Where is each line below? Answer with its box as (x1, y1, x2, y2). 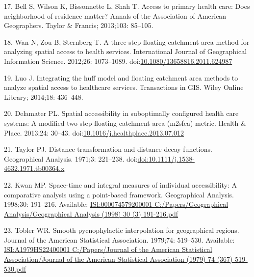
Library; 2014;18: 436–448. (4, 91, 83, 102)
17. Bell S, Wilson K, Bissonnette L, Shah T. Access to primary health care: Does (4, 1, 250, 11)
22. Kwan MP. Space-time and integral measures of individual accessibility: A (4, 179, 237, 190)
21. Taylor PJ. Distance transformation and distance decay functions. (4, 144, 212, 154)
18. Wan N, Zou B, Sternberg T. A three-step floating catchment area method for (4, 36, 250, 47)
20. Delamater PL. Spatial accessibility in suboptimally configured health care (4, 108, 239, 118)
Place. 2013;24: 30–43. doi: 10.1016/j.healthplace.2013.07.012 (4, 127, 184, 138)
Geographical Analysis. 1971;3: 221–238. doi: (4, 153, 138, 164)
